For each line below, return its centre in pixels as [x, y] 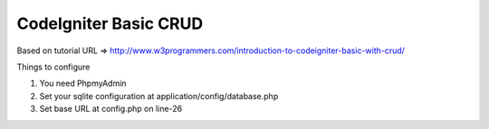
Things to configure [53, 67]
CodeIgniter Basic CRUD [110, 23]
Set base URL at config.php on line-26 [111, 109]
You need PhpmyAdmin [83, 83]
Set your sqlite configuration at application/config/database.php [159, 96]
